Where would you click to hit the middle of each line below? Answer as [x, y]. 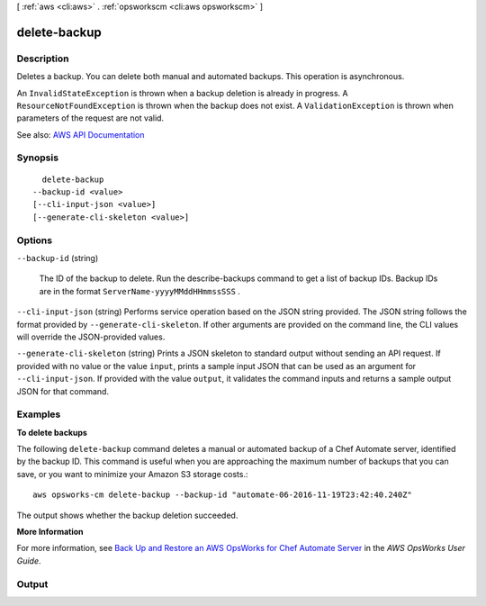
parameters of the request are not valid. [90, 118]
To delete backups [52, 432]
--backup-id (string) [58, 258]
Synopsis [37, 158]
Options [35, 240]
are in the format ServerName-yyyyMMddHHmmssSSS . [139, 291]
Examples [39, 414]
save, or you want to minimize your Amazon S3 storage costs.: [132, 474]
